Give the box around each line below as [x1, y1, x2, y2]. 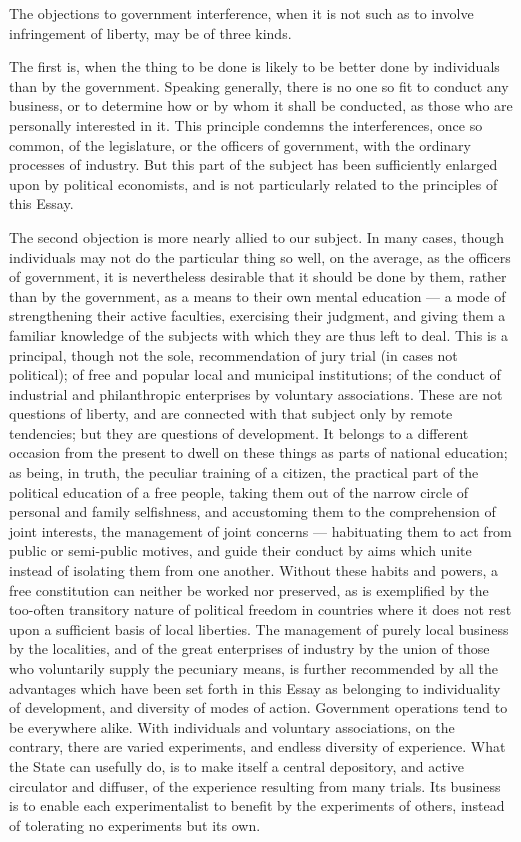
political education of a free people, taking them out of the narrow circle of [9, 481, 469, 502]
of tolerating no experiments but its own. [9, 814, 261, 835]
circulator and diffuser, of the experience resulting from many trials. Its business [9, 775, 501, 796]
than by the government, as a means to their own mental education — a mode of [9, 285, 506, 306]
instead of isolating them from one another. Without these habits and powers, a [9, 560, 498, 581]
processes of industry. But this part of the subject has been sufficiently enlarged [9, 154, 498, 175]
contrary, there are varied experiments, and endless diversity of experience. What [9, 736, 506, 757]
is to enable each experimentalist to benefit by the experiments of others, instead [9, 795, 505, 816]
